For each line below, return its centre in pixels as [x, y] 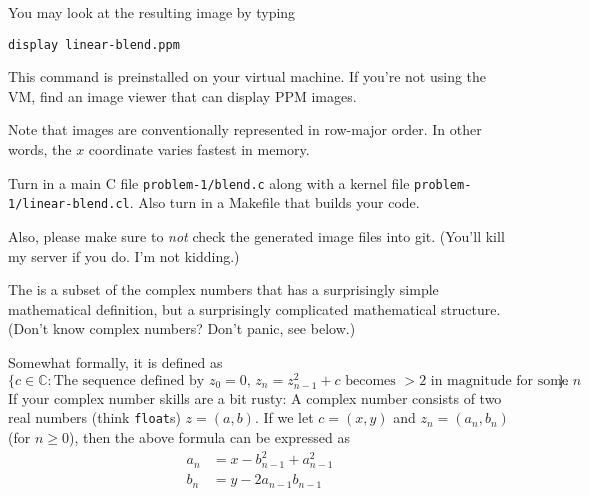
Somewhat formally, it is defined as [115, 361]
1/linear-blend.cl [69, 204]
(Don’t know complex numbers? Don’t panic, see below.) [182, 328]
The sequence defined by [129, 380]
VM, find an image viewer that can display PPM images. [182, 95]
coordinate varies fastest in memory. [199, 149]
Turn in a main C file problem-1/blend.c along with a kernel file [209, 182]
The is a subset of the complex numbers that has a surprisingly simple [223, 289]
